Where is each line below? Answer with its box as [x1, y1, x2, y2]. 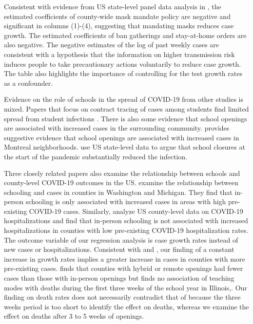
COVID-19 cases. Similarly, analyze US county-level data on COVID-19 [29, 206, 243, 216]
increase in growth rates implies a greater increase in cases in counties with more [4, 253, 245, 264]
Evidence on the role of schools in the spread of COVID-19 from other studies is [4, 94, 243, 104]
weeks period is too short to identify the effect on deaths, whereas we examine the [4, 301, 249, 311]
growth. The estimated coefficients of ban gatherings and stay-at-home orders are [4, 30, 247, 40]
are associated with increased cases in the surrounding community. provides [4, 123, 230, 133]
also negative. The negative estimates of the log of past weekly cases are [4, 39, 219, 50]
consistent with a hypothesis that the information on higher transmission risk [4, 49, 235, 59]
